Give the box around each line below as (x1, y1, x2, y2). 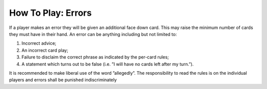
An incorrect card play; (21, 47, 69, 53)
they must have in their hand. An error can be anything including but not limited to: (9, 31, 177, 37)
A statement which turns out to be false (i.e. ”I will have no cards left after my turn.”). (21, 61, 194, 67)
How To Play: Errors (9, 7, 92, 18)
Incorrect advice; (21, 40, 56, 46)
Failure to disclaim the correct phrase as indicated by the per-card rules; (21, 54, 169, 60)
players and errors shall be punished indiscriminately (9, 77, 117, 83)
